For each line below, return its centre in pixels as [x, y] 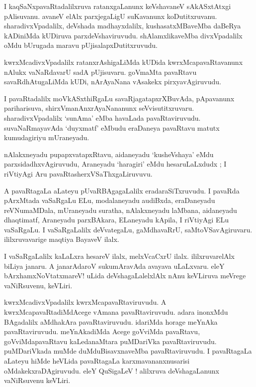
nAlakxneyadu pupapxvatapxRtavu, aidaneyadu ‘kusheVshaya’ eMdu [109, 154]
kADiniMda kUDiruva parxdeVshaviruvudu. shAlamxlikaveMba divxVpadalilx [123, 35]
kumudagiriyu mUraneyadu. [47, 137]
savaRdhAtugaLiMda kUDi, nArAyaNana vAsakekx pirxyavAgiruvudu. [113, 82]
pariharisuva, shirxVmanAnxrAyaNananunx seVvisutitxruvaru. [99, 108]
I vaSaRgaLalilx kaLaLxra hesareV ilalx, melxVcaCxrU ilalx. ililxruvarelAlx [119, 256]
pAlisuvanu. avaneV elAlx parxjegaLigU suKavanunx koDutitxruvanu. [111, 16]
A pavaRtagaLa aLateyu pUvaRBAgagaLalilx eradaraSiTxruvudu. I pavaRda [122, 190]
